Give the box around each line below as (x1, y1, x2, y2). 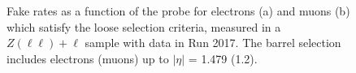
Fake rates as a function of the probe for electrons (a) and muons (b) (7, 2, 350, 19)
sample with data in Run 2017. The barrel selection (85, 34, 341, 51)
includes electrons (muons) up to (7, 49, 169, 67)
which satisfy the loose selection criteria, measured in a (7, 18, 281, 35)
